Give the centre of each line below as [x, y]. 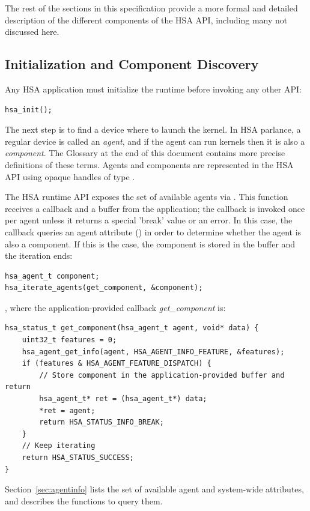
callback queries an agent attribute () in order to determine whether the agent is [153, 231]
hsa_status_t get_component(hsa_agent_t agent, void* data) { [132, 328]
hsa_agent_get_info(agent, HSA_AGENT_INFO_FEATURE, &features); [153, 352]
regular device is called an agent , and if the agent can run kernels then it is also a [155, 141]
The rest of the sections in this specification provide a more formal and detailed [151, 8]
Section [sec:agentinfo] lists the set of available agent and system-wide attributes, [154, 489]
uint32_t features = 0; [69, 340]
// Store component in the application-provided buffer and [162, 375]
